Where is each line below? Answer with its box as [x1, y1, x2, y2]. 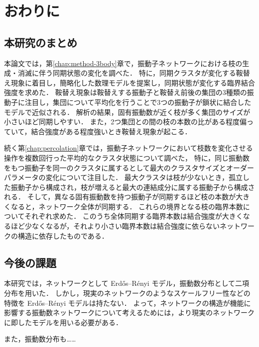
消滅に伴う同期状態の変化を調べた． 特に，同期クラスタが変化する [17, 68, 236, 78]
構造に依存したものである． [17, 230, 109, 241]
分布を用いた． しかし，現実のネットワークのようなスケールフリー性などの [4, 288, 251, 298]
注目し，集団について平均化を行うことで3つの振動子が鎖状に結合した [24, 96, 252, 107]
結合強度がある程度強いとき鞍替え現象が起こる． [31, 126, 192, 136]
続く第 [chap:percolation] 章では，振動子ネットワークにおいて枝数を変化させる [4, 143, 253, 153]
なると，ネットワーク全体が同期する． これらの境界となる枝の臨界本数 [10, 201, 243, 211]
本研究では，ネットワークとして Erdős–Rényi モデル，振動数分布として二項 [4, 278, 249, 288]
